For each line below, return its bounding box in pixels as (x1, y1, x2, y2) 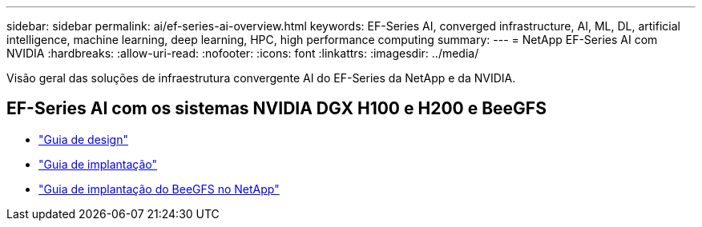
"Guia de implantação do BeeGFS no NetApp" (38, 181, 280, 196)
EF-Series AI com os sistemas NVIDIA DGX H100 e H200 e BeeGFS (6, 98, 547, 119)
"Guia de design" (38, 132, 128, 146)
